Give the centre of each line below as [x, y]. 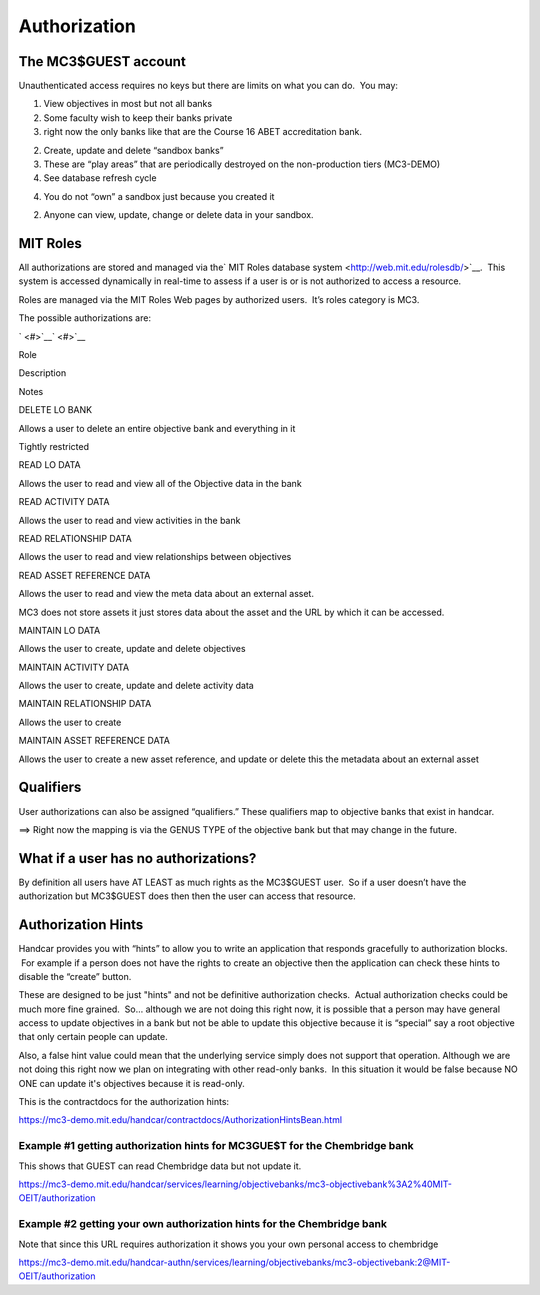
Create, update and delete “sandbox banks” [133, 150]
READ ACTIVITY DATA [64, 502]
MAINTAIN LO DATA [59, 630]
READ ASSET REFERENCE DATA [84, 575]
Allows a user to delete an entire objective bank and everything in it [157, 428]
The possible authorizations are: [85, 318]
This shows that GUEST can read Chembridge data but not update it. [160, 1166]
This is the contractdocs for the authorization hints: [124, 1102]
